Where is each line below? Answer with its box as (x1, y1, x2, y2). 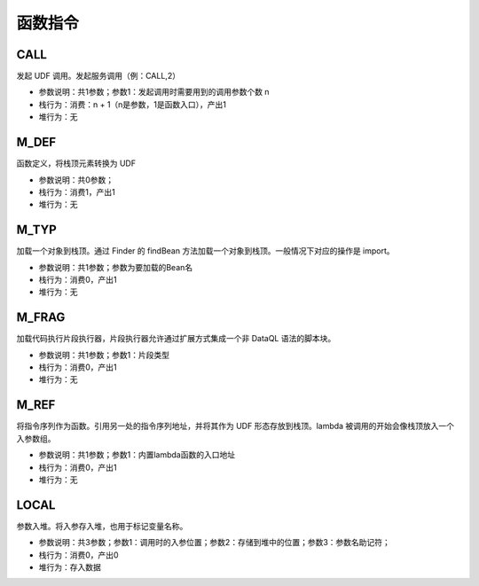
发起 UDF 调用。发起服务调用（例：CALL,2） (16, 71, 181, 82)
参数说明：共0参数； (38, 174, 114, 185)
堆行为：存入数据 (38, 562, 101, 573)
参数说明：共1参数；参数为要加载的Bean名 (38, 262, 193, 272)
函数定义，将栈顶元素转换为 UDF (16, 158, 137, 168)
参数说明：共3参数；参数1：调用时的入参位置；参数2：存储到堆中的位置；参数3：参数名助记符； (38, 537, 390, 548)
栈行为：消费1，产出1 (38, 186, 115, 197)
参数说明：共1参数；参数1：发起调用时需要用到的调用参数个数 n (38, 87, 270, 98)
